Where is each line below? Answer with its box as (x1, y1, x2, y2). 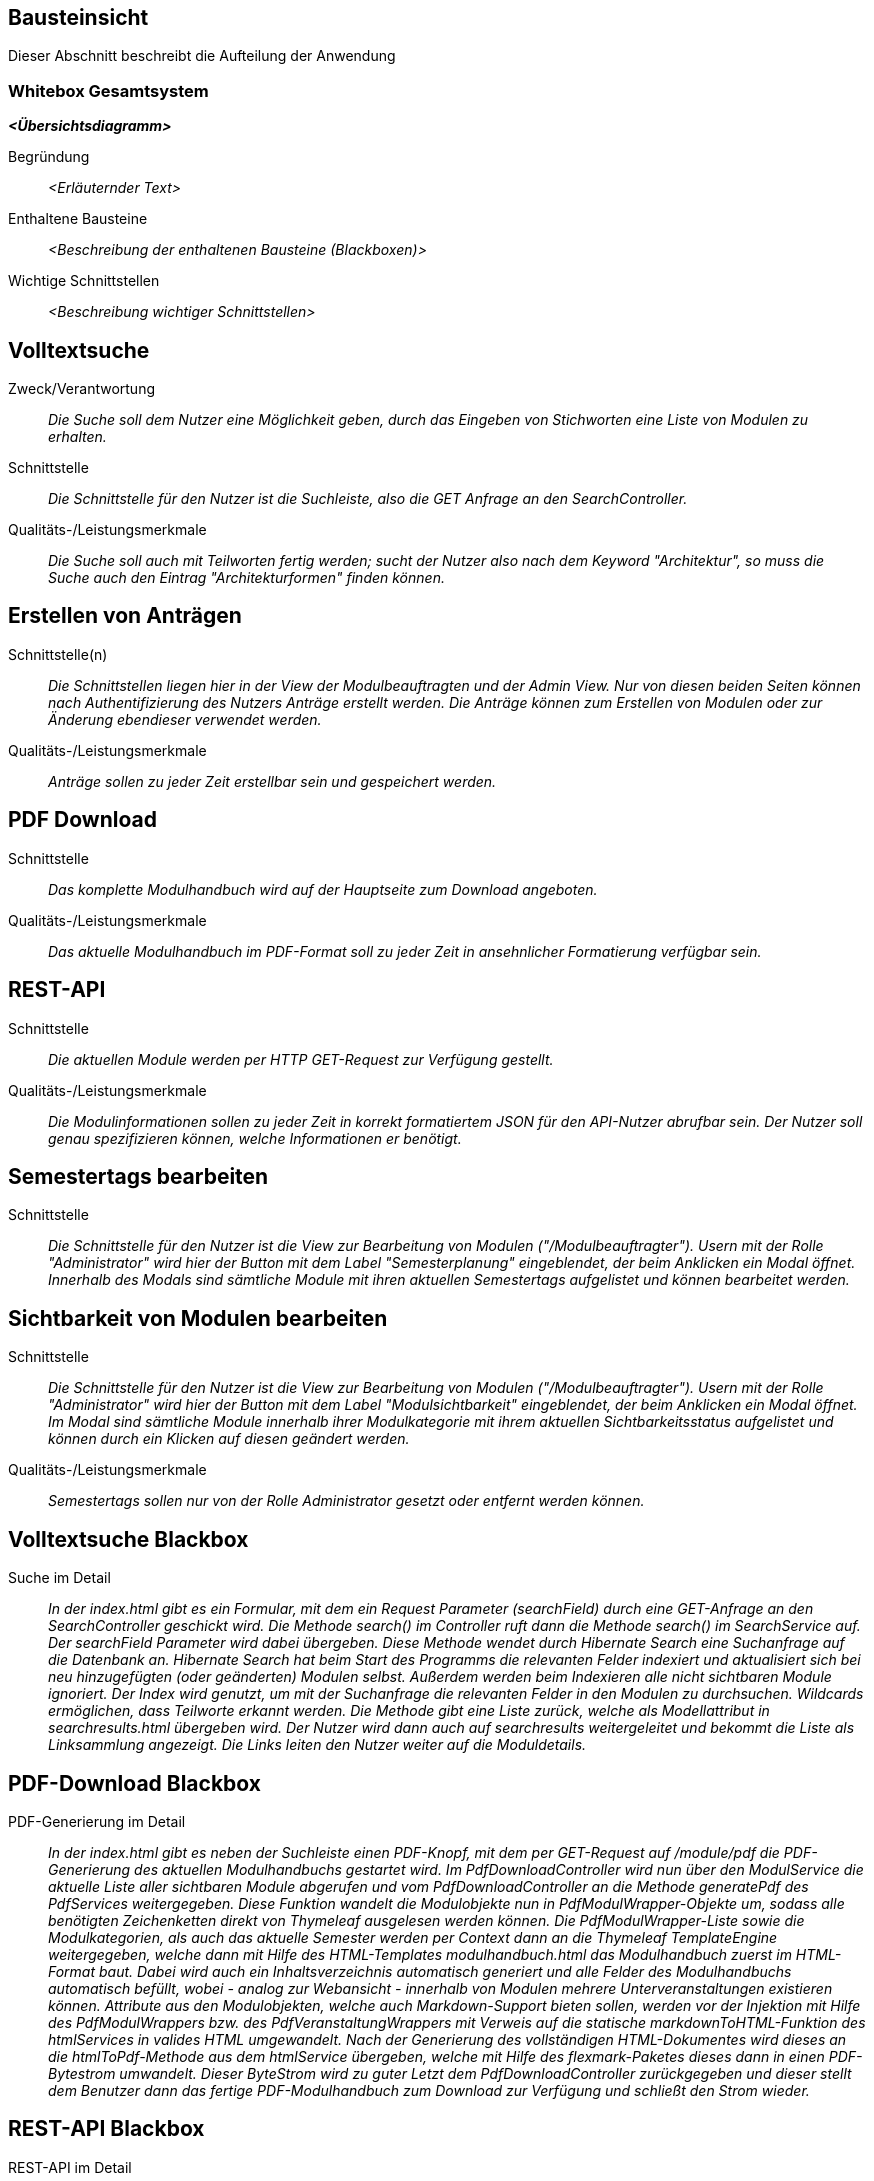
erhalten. (48, 428, 107, 446)
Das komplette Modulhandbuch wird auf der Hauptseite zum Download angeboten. (48, 880, 598, 898)
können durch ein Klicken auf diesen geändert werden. (48, 1430, 410, 1448)
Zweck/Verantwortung (8, 380, 155, 398)
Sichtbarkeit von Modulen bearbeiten (8, 1305, 388, 1331)
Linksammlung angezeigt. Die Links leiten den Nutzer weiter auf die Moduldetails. (48, 1736, 587, 1754)
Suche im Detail (8, 1569, 111, 1587)
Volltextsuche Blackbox (8, 1526, 249, 1552)
